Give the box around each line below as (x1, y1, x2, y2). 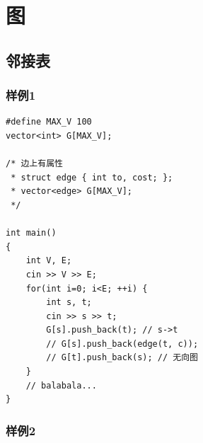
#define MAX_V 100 (6, 117, 92, 127)
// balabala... (25, 380, 97, 391)
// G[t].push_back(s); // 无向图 (46, 352, 198, 363)
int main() (6, 228, 57, 238)
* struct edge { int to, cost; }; (11, 172, 173, 183)
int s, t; (46, 297, 92, 308)
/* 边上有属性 (6, 159, 63, 169)
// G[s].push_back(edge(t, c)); (46, 338, 199, 349)
